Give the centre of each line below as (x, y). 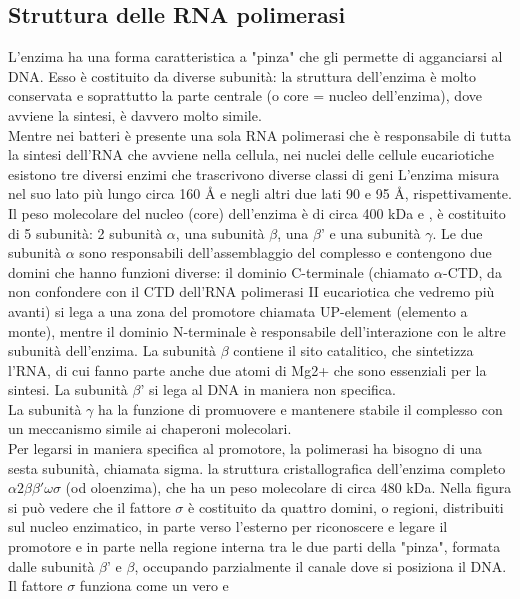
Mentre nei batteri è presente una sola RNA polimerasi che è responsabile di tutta (260, 134)
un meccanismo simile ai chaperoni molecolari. (150, 428)
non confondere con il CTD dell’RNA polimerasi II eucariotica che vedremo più (251, 291)
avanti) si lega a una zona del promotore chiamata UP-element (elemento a (238, 310)
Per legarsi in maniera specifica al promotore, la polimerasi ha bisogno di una (245, 448)
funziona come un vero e (154, 585)
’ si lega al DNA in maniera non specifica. (268, 389)
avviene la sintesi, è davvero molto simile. (135, 114)
